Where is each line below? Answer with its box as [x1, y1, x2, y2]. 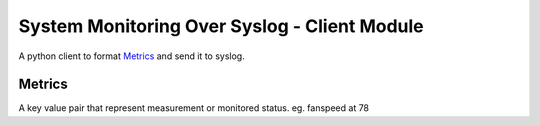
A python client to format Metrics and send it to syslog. [18, 50, 245, 62]
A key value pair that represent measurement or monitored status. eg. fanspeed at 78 [18, 102, 370, 114]
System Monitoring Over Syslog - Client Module [18, 15, 424, 37]
